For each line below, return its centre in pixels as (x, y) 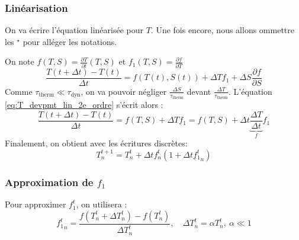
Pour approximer (36, 204)
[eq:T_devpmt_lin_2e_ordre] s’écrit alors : (84, 105)
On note (20, 61)
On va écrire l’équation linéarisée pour (74, 30)
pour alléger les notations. (70, 41)
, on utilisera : (102, 204)
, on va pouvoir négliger (124, 91)
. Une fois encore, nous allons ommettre (222, 30)
